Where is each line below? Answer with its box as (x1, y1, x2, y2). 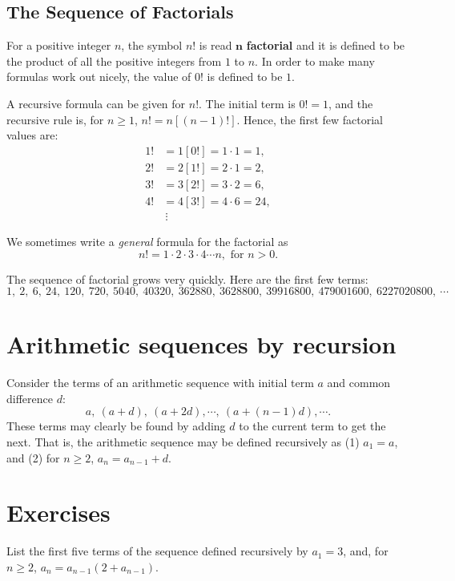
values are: (6, 127, 58, 143)
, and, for (343, 543, 389, 559)
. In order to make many (255, 52, 375, 69)
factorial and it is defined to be (246, 37, 405, 54)
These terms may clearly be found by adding (6, 418, 226, 434)
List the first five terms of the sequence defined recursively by (6, 543, 308, 559)
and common (327, 374, 391, 391)
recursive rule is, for (6, 111, 104, 127)
